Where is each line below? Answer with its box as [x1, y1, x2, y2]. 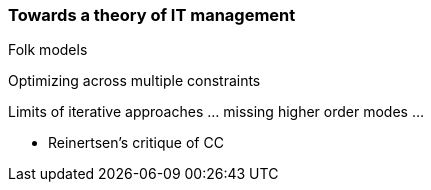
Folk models [8, 41, 88, 59]
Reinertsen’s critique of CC [48, 134, 224, 152]
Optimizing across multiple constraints [8, 72, 261, 90]
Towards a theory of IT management [8, 5, 296, 25]
